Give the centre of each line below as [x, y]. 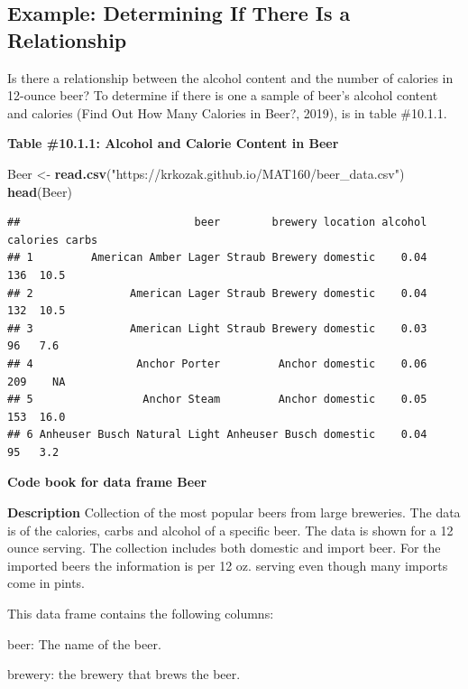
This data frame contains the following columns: [141, 614]
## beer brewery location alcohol [217, 223]
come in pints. [46, 583]
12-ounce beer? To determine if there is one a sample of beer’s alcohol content [223, 95]
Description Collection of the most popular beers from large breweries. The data [234, 512]
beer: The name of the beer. [84, 643]
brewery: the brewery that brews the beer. [124, 674]
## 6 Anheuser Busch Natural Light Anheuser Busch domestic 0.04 [217, 435]
